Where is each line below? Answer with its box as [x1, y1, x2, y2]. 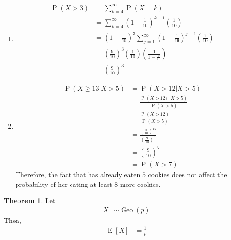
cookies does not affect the [148, 169, 227, 179]
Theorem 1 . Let [4, 195, 55, 205]
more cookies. [120, 179, 160, 189]
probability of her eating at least [15, 179, 112, 189]
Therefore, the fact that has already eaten [15, 169, 141, 179]
